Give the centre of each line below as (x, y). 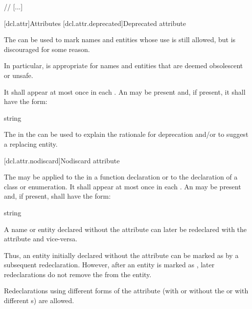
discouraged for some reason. (47, 49)
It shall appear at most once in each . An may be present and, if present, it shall (125, 91)
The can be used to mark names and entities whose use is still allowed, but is (120, 39)
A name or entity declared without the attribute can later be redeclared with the (126, 229)
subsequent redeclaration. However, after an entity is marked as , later (109, 265)
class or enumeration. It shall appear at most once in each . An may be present (123, 186)
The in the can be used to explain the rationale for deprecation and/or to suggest (126, 134)
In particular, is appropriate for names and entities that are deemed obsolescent (124, 65)
